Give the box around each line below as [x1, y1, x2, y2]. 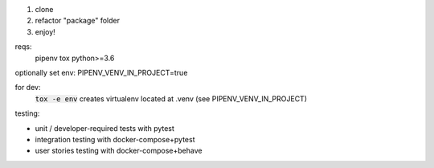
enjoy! [35, 27, 55, 36]
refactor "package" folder [35, 16, 121, 26]
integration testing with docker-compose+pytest [35, 134, 196, 144]
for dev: [14, 83, 41, 92]
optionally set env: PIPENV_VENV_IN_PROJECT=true [14, 68, 188, 77]
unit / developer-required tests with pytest [35, 123, 174, 133]
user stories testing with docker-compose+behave [35, 145, 203, 156]
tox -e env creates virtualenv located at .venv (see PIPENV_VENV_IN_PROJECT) [35, 93, 308, 104]
